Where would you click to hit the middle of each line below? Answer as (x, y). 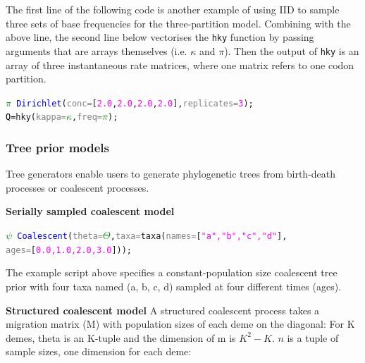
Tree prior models (57, 147)
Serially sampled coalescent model (90, 211)
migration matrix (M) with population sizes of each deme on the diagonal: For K (180, 324)
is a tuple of (313, 337)
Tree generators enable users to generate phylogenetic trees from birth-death (171, 174)
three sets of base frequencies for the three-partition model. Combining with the (178, 23)
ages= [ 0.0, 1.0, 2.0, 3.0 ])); (69, 250)
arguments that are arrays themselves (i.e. (97, 50)
